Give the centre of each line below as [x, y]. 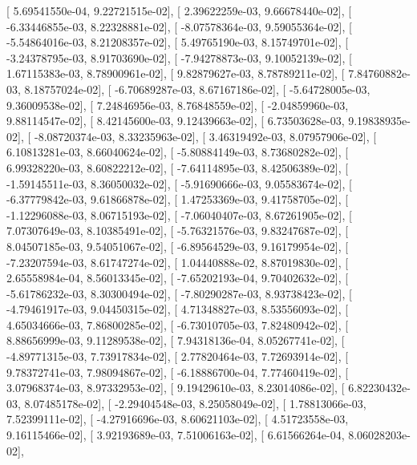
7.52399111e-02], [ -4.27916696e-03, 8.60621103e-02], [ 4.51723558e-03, [178, 419]
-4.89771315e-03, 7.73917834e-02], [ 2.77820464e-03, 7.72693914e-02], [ [178, 356]
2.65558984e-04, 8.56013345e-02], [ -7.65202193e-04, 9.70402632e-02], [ [178, 278]
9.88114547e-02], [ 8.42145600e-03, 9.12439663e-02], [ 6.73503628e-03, [176, 121]
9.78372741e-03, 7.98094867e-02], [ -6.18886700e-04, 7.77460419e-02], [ [178, 372]
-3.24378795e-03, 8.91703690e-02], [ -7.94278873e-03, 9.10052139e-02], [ [179, 57]
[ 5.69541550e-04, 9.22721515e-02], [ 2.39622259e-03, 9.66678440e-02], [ [179, 10]
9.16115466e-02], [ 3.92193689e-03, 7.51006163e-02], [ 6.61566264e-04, [176, 435]
